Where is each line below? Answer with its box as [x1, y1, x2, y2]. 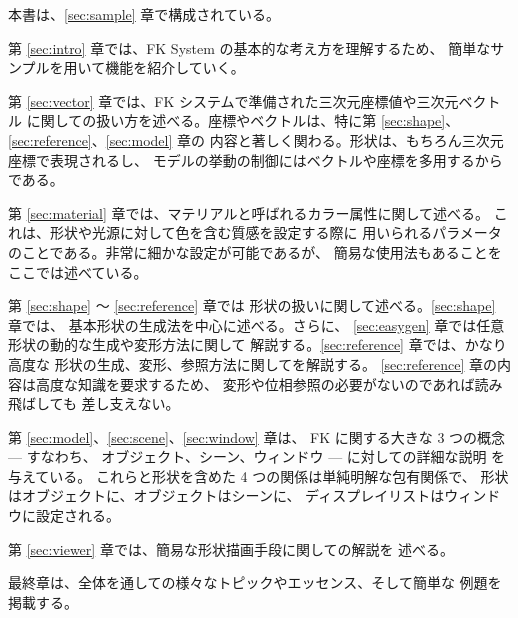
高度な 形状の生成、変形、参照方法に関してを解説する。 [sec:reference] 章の [8, 353, 498, 374]
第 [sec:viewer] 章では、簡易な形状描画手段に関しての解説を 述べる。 [8, 538, 455, 559]
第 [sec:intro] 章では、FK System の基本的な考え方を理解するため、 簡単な [8, 37, 491, 58]
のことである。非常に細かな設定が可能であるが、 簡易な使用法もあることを [8, 241, 502, 262]
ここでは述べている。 [8, 261, 148, 282]
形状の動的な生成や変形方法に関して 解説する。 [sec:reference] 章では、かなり [8, 334, 507, 355]
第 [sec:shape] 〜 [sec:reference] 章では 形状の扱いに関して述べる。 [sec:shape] [8, 295, 496, 316]
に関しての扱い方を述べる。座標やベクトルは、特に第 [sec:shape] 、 [26, 110, 460, 131]
